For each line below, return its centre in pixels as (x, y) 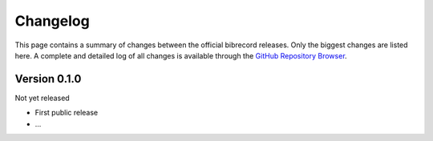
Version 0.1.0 (48, 79)
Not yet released (42, 98)
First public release (67, 113)
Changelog (52, 21)
